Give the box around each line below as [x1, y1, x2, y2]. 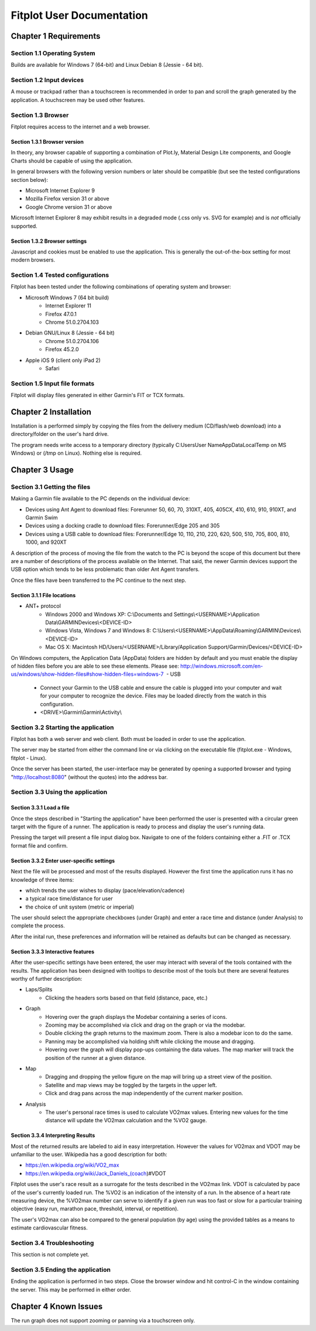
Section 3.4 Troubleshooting [11, 1238, 94, 1247]
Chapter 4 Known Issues [11, 1301, 103, 1311]
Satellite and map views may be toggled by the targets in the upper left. [45, 1081, 218, 1088]
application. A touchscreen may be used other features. [11, 96, 146, 103]
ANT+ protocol [25, 602, 61, 609]
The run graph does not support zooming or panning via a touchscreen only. [11, 1317, 195, 1324]
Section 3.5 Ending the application [11, 1266, 111, 1274]
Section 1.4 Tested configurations [11, 271, 109, 279]
